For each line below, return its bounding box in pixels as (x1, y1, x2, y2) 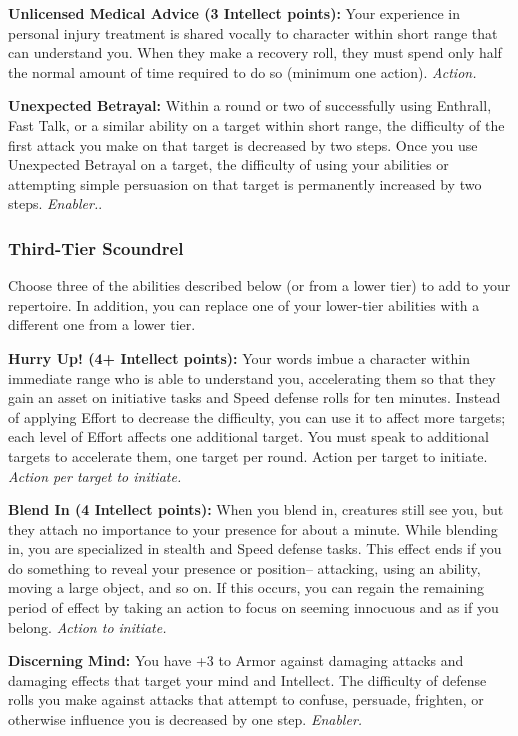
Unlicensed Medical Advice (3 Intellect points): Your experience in (8, 3, 461, 23)
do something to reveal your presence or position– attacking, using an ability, (8, 557, 481, 578)
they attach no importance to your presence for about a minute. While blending (8, 518, 498, 539)
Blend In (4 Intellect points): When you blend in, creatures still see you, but (8, 499, 504, 520)
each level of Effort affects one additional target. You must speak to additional (8, 426, 489, 447)
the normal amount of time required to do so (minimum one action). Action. (8, 61, 477, 82)
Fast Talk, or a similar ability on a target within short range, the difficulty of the (8, 114, 505, 135)
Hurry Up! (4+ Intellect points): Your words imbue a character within (8, 347, 470, 368)
